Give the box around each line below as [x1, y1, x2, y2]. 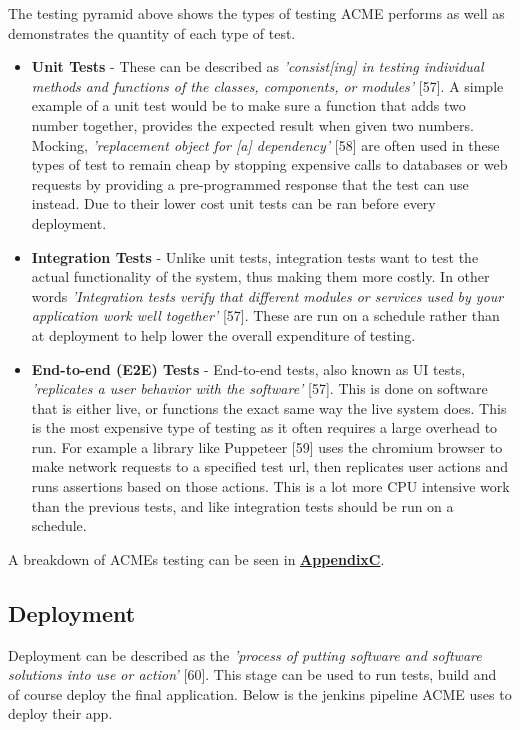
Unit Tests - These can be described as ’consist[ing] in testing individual [31, 56, 484, 77]
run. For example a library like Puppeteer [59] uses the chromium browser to [31, 436, 503, 457]
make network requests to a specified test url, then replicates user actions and [31, 456, 509, 477]
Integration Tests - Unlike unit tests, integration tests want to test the [31, 246, 479, 267]
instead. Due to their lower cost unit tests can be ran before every [31, 193, 436, 214]
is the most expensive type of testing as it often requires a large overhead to [31, 417, 498, 438]
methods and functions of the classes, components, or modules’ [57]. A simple [31, 75, 504, 96]
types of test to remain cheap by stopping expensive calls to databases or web [31, 154, 508, 175]
